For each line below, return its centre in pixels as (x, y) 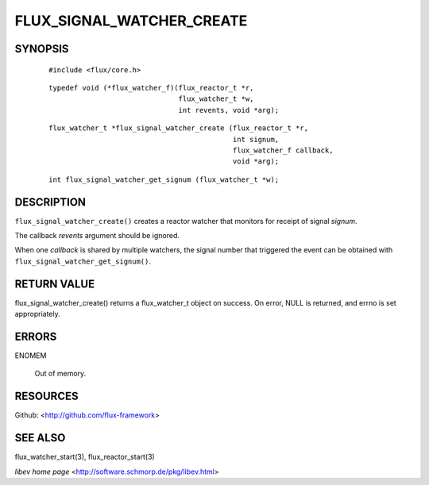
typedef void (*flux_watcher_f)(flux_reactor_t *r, (151, 88)
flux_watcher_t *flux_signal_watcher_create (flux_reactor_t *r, (179, 128)
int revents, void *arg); (229, 110)
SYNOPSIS (42, 49)
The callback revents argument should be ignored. (97, 235)
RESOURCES (46, 396)
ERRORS (36, 336)
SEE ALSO (40, 438)
